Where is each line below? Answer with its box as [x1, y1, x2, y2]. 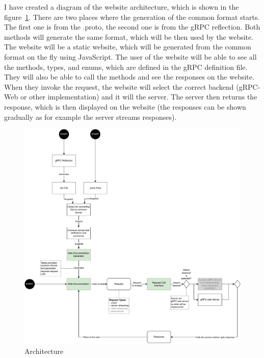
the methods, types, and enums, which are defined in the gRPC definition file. [4, 61, 248, 72]
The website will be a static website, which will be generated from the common [4, 41, 251, 52]
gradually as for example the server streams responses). [4, 111, 177, 122]
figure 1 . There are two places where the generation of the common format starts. [4, 11, 260, 22]
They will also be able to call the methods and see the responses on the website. [4, 71, 254, 82]
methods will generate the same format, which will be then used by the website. [4, 31, 254, 42]
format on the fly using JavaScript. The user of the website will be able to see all [4, 51, 257, 62]
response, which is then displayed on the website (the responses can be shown [4, 101, 246, 112]
